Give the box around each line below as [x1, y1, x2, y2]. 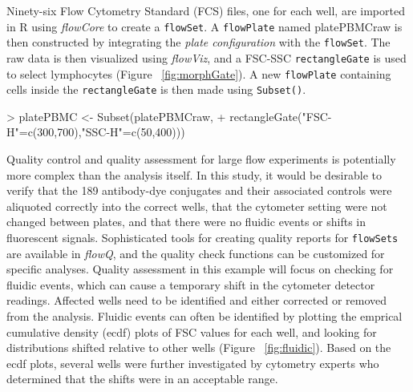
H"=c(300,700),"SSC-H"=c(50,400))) [6, 123, 185, 140]
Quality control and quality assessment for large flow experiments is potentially [6, 151, 396, 168]
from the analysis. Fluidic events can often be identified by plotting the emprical [6, 308, 403, 325]
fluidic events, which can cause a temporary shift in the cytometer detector [6, 276, 375, 293]
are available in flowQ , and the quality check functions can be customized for [6, 244, 385, 261]
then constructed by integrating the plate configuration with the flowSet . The [6, 34, 391, 51]
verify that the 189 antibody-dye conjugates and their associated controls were [6, 182, 392, 199]
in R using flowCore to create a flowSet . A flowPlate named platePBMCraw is [6, 18, 403, 34]
